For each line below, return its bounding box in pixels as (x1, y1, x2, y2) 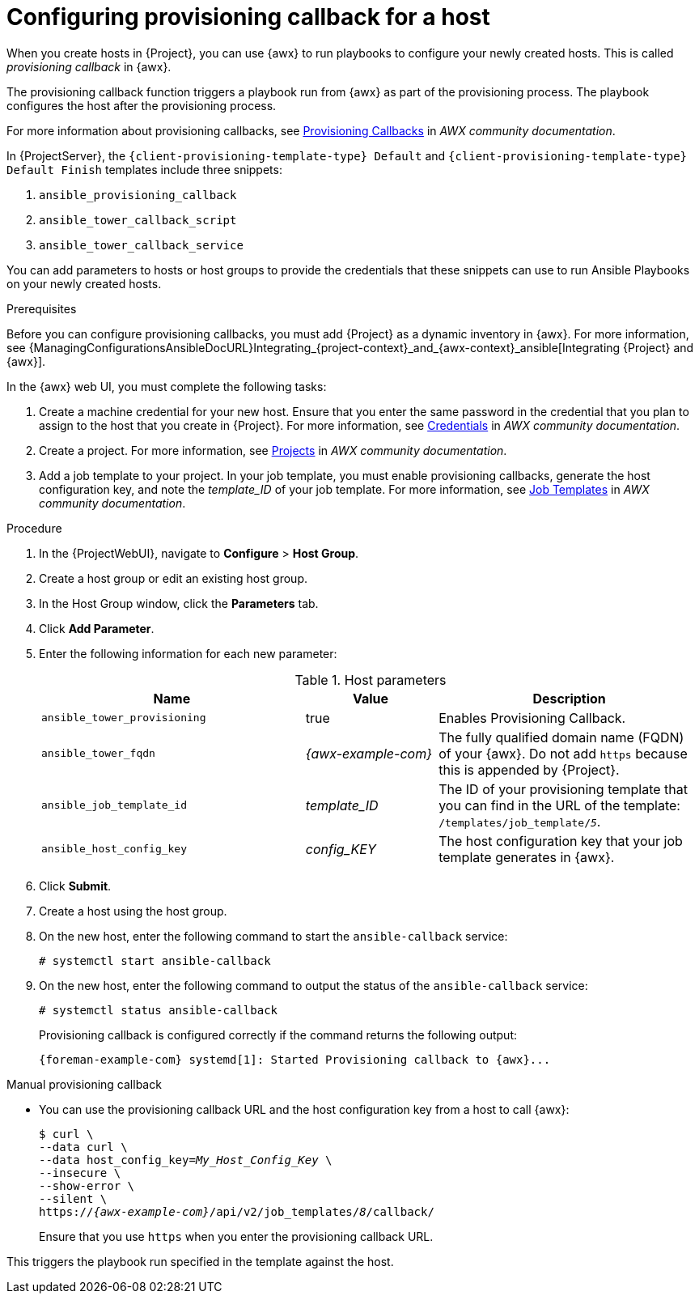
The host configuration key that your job (438, 832, 683, 849)
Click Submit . (39, 878, 112, 893)
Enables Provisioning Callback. (438, 709, 626, 726)
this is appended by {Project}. (438, 761, 620, 778)
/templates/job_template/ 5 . (438, 813, 601, 830)
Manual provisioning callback (6, 1077, 162, 1091)
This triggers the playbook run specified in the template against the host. (6, 1254, 394, 1268)
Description (532, 690, 606, 707)
